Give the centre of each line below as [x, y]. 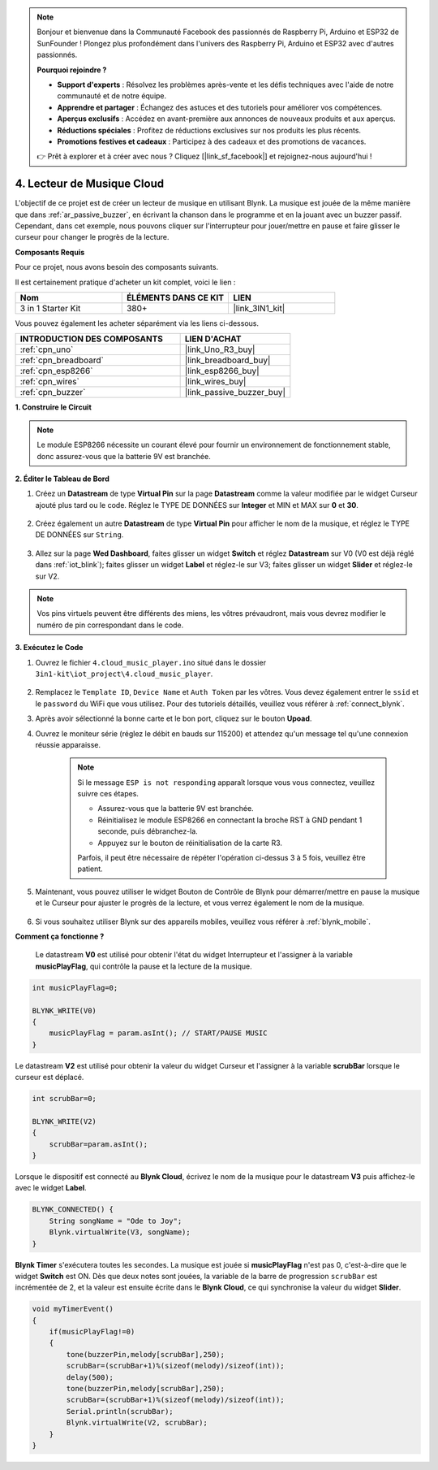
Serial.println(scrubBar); [120, 1411]
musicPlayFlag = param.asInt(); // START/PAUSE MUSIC [158, 1033]
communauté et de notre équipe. [112, 96]
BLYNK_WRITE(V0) [64, 1010]
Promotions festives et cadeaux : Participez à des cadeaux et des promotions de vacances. [212, 141]
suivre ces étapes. [108, 794]
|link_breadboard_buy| [228, 360]
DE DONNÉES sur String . [79, 535]
